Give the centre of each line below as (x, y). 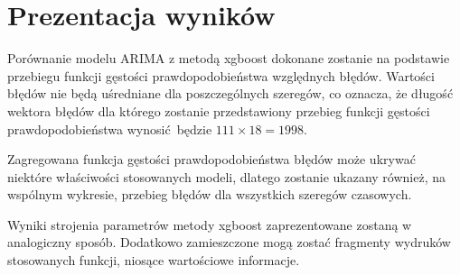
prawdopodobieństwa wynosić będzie (110, 128)
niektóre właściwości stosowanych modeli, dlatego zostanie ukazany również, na (226, 176)
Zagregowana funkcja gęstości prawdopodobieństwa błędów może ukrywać (211, 159)
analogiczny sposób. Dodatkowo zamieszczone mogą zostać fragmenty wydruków (229, 242)
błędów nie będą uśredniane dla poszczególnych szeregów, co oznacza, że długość (230, 93)
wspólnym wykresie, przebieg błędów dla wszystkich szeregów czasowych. (210, 194)
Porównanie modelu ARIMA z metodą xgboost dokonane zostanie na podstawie (229, 58)
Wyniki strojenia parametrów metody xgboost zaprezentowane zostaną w (210, 224)
